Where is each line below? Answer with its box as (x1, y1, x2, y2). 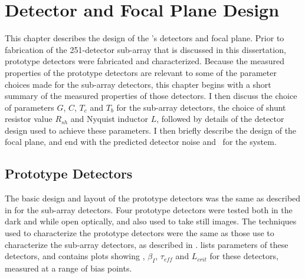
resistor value (5, 112, 53, 125)
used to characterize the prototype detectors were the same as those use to (5, 227, 274, 239)
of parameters (5, 101, 54, 113)
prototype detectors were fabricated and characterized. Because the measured (5, 55, 284, 67)
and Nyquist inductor (70, 112, 148, 125)
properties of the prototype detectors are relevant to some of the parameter (5, 66, 277, 78)
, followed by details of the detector (156, 112, 284, 125)
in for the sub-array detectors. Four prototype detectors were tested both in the (5, 203, 293, 216)
